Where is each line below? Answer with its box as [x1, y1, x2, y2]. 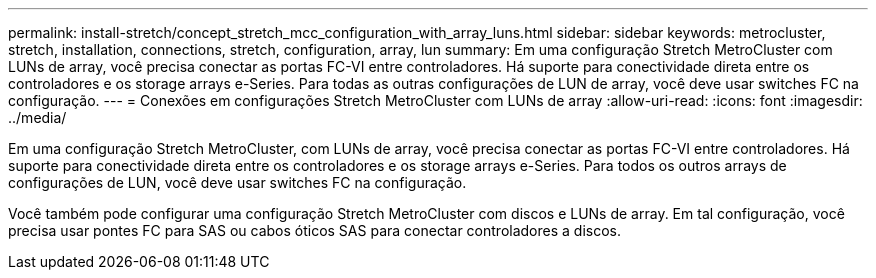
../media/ [8, 109, 67, 126]
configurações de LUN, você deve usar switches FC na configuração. [8, 174, 467, 191]
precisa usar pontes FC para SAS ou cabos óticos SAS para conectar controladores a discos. [8, 222, 622, 239]
